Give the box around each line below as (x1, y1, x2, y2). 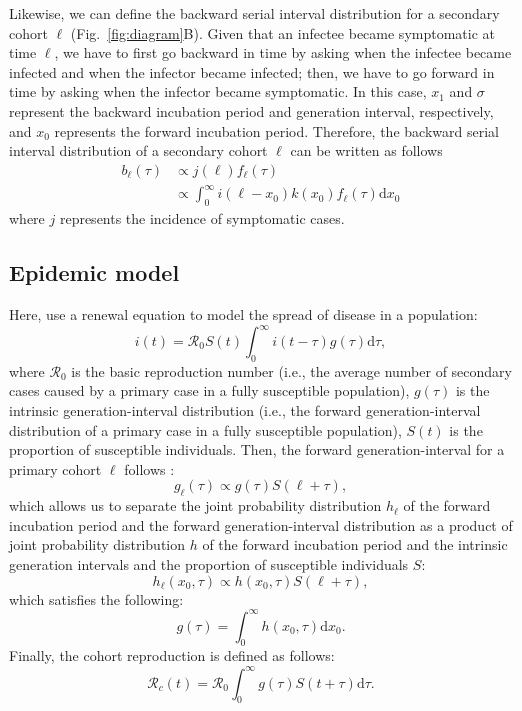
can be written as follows (290, 140, 443, 161)
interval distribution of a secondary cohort (9, 140, 268, 161)
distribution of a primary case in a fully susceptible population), (9, 419, 402, 440)
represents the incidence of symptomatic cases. (59, 208, 345, 229)
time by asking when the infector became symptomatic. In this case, (9, 81, 427, 102)
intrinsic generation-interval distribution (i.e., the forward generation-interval (9, 399, 481, 420)
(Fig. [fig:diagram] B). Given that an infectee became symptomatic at (70, 22, 495, 43)
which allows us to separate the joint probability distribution (9, 495, 382, 516)
